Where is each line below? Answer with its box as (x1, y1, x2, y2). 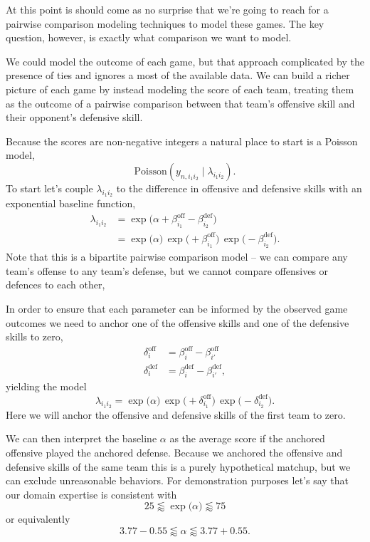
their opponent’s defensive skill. (6, 110, 143, 125)
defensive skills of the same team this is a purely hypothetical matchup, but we (6, 459, 351, 474)
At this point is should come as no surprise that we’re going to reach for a (6, 2, 329, 16)
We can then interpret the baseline (6, 431, 157, 446)
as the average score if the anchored (169, 431, 325, 446)
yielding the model (6, 379, 87, 394)
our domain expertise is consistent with (6, 486, 177, 501)
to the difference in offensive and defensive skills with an (116, 180, 362, 195)
